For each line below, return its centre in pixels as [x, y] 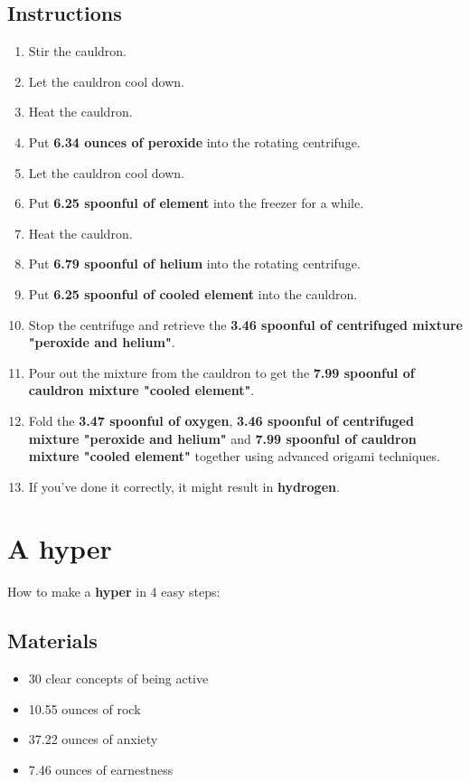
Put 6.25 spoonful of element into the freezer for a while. [196, 203]
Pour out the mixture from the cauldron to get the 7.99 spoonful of [221, 372]
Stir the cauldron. [78, 51]
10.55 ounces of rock [85, 708]
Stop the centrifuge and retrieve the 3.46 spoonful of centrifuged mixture [245, 324]
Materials [52, 641]
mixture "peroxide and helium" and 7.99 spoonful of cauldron [222, 438]
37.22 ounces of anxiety [93, 739]
